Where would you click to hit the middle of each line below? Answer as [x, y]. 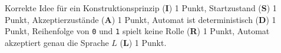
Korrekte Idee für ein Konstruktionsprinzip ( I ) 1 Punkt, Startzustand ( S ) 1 [141, 8]
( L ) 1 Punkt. [143, 42]
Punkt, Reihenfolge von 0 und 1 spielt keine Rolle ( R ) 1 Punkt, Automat [137, 31]
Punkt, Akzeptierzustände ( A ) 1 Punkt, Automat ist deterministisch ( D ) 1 [140, 19]
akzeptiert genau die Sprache [57, 42]
